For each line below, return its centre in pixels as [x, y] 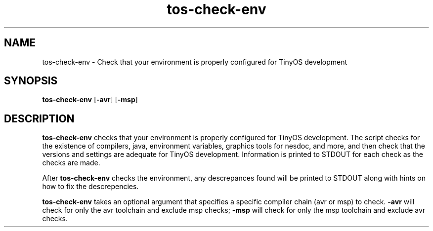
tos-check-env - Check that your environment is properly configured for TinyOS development [195, 62]
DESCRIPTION [39, 118]
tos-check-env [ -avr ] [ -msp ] [90, 100]
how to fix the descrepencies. [90, 187]
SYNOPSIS [31, 81]
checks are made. [71, 163]
